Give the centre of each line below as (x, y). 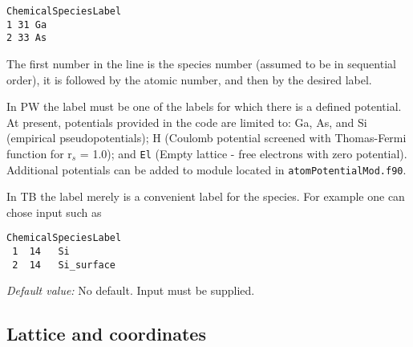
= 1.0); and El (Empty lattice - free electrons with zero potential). (243, 153)
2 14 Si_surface (64, 265)
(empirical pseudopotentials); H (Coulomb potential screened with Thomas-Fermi (206, 138)
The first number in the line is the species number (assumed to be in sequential (201, 63)
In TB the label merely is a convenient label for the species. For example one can (206, 196)
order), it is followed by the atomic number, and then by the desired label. (189, 79)
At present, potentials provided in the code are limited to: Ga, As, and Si (187, 122)
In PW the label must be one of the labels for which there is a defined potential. (204, 106)
